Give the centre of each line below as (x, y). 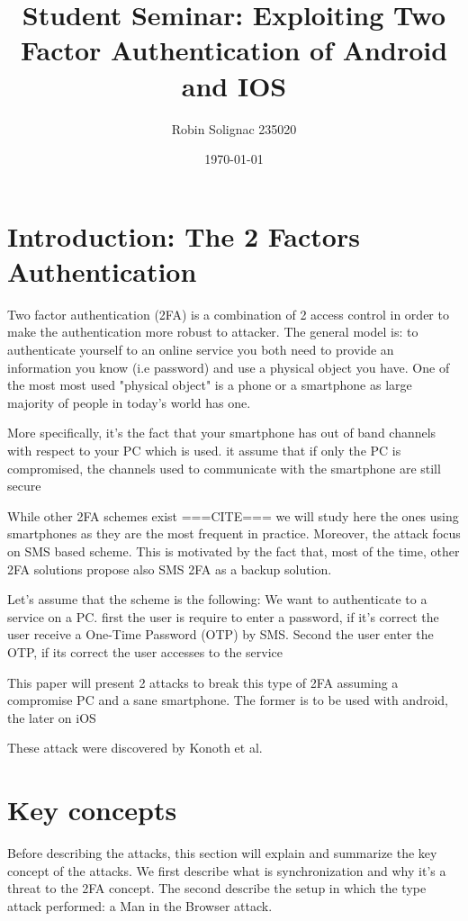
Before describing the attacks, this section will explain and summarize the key (222, 853)
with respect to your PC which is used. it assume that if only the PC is (204, 450)
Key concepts (92, 810)
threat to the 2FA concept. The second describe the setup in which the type (217, 888)
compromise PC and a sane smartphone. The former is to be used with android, (228, 700)
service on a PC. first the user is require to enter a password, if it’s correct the (223, 616)
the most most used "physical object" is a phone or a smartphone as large (210, 385)
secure (24, 486)
